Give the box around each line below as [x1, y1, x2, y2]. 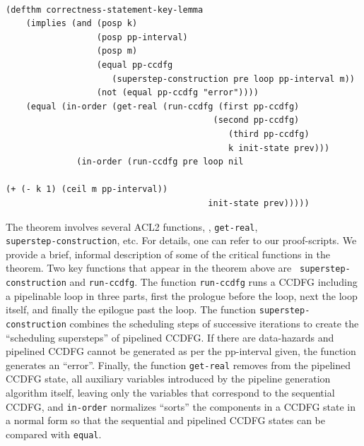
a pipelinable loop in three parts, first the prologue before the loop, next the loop [6, 288, 358, 303]
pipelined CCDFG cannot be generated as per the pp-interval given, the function [6, 344, 356, 358]
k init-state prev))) [228, 143, 330, 153]
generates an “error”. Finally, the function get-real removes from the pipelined [6, 357, 351, 372]
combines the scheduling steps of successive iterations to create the [69, 315, 359, 330]
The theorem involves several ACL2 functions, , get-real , [6, 219, 258, 234]
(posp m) [96, 46, 138, 56]
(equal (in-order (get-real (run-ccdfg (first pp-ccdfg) [25, 101, 300, 111]
